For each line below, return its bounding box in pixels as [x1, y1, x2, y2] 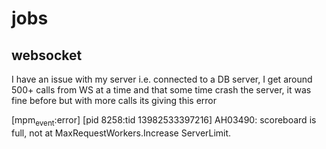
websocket [11, 47, 83, 64]
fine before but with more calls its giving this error [11, 95, 218, 106]
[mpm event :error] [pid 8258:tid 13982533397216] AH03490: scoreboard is [11, 114, 317, 128]
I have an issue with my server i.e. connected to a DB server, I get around [11, 73, 313, 85]
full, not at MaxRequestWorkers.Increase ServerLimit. [11, 127, 232, 139]
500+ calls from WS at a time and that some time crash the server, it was [11, 84, 312, 96]
